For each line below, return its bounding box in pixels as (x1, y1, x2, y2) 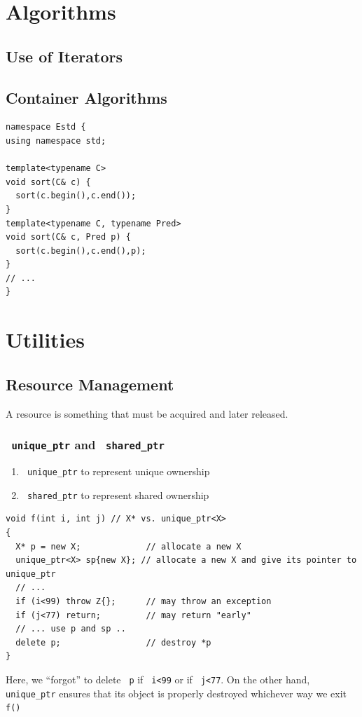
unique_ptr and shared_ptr (11, 436, 165, 453)
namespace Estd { (6, 122, 86, 132)
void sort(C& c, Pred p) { (6, 232, 131, 243)
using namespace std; (6, 135, 106, 146)
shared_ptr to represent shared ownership (27, 487, 209, 502)
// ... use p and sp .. (15, 624, 126, 634)
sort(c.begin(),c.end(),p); (15, 245, 146, 256)
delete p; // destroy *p (15, 637, 211, 648)
